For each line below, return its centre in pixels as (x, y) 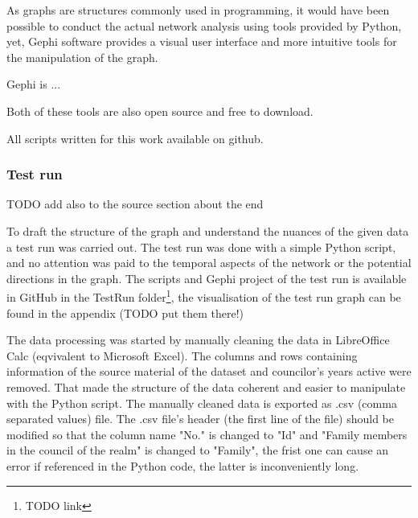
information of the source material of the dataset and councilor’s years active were (209, 371)
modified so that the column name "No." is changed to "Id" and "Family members (207, 434)
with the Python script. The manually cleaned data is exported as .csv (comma (202, 403)
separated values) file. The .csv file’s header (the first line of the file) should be (201, 419)
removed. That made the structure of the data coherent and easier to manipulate (206, 386)
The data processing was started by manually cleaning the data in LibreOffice (198, 340)
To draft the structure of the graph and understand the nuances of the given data (208, 230)
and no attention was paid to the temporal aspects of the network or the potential (209, 263)
